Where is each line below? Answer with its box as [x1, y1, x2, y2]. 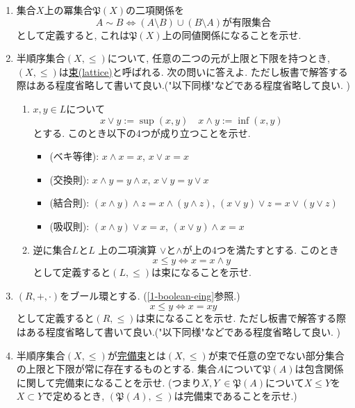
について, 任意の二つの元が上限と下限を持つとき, [107, 51, 330, 65]
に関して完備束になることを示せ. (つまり [16, 375, 201, 389]
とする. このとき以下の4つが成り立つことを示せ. [33, 125, 251, 140]
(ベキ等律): [49, 149, 99, 163]
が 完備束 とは [107, 348, 166, 362]
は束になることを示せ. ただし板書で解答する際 [135, 311, 346, 325]
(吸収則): [49, 218, 90, 233]
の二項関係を [125, 3, 184, 17]
